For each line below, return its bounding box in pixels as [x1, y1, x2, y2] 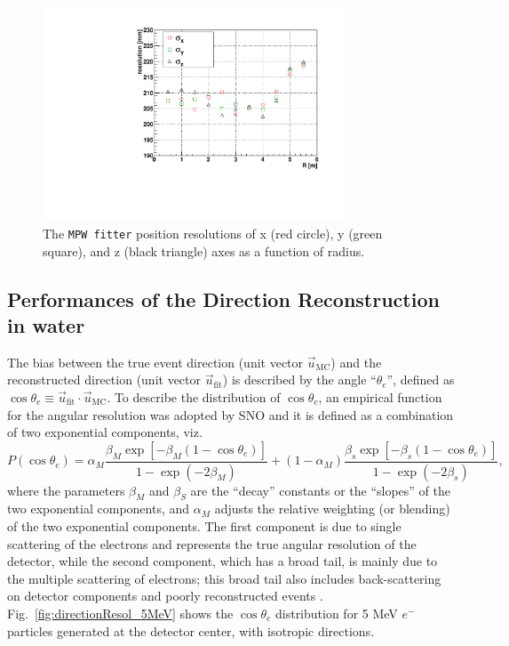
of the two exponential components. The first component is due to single [7, 517, 402, 536]
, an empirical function [318, 388, 442, 407]
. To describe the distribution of [107, 388, 281, 407]
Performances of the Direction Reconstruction [7, 285, 440, 312]
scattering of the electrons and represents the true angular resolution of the [7, 534, 417, 553]
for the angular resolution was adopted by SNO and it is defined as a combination [7, 405, 454, 424]
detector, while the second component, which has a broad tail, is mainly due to [7, 552, 438, 570]
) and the [330, 352, 382, 371]
